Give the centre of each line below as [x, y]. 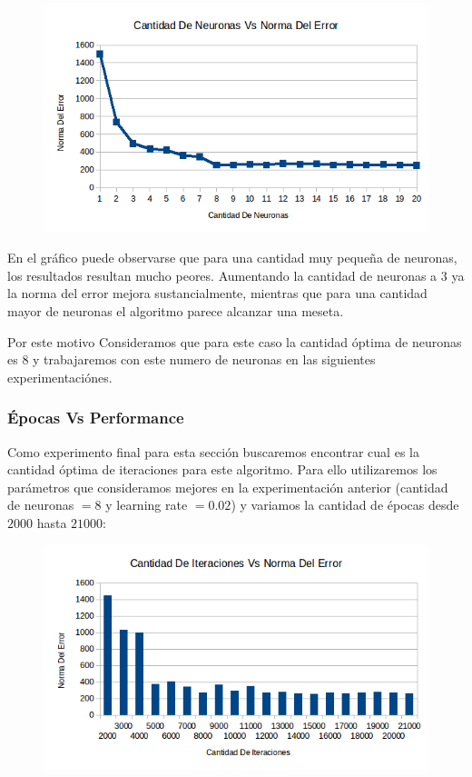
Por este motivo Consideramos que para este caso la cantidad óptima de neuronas [235, 341]
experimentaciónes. [60, 377]
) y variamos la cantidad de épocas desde [345, 505]
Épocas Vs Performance [96, 418]
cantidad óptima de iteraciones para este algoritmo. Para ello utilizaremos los [222, 469]
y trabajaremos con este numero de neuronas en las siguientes [204, 359]
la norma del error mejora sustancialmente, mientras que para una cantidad [217, 293]
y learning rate [147, 505]
